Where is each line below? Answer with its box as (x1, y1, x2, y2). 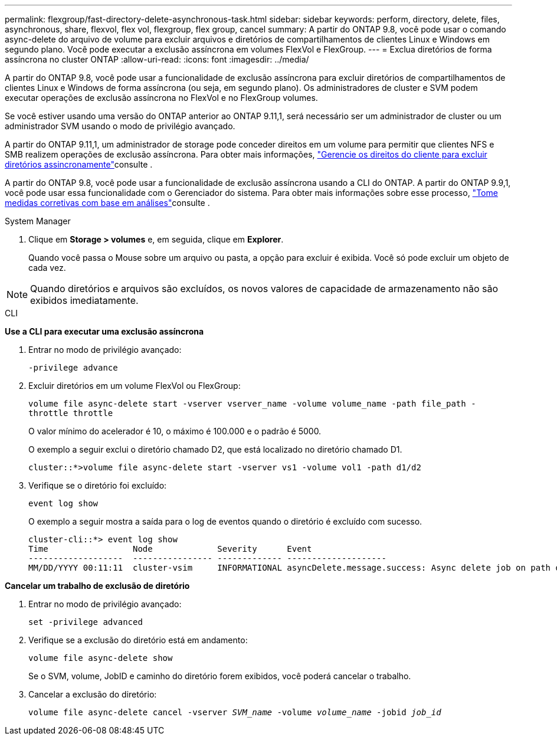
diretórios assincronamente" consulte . (5, 159, 153, 169)
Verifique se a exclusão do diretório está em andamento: (28, 635, 248, 645)
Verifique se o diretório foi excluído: (28, 480, 167, 490)
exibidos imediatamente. (30, 294, 139, 306)
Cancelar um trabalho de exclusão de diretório (5, 581, 190, 591)
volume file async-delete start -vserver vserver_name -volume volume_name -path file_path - (28, 399, 476, 408)
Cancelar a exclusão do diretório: (28, 689, 157, 699)
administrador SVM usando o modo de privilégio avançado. (5, 121, 235, 131)
